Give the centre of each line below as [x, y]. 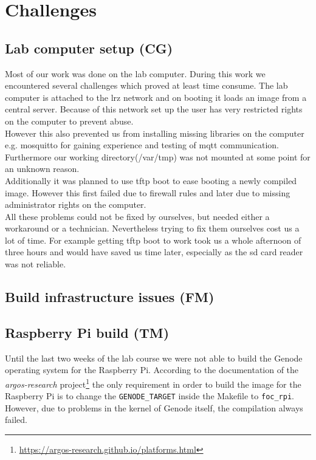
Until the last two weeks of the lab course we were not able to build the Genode [154, 358]
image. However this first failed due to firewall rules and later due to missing [148, 192]
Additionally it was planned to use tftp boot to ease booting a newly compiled [151, 180]
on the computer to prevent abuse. [69, 121]
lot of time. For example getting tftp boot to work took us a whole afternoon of [153, 240]
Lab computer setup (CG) [89, 48]
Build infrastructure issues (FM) [110, 297]
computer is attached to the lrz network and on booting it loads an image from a [156, 97]
